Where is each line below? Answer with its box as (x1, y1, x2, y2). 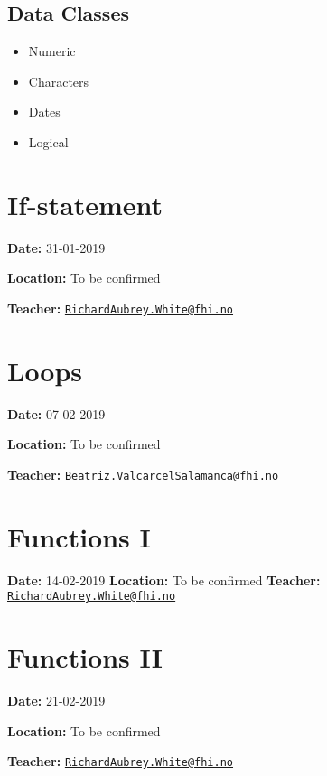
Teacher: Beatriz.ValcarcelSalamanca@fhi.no (7, 464, 279, 483)
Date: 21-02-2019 (7, 691, 106, 710)
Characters (28, 71, 89, 90)
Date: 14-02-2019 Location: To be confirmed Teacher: (7, 570, 321, 589)
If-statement (7, 185, 163, 222)
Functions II (7, 639, 163, 676)
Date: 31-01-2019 (7, 238, 106, 257)
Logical (28, 132, 69, 151)
